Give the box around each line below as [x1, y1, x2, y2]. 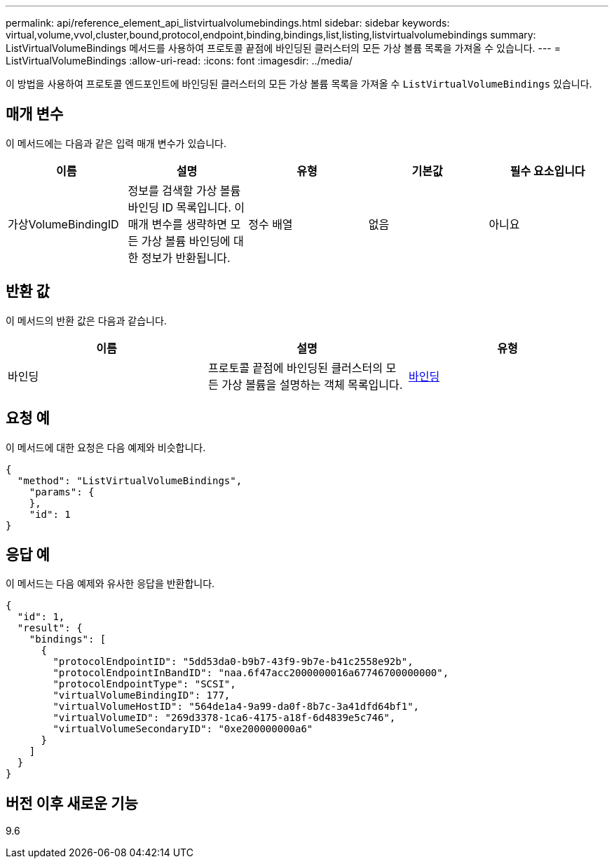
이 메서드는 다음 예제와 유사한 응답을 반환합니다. [6, 577, 215, 590]
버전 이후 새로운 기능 [6, 794, 138, 812]
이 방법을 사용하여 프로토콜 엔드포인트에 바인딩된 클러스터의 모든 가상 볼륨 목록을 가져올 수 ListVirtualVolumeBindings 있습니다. [6, 78, 592, 90]
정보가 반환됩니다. [141, 250, 231, 265]
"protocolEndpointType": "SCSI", [53, 678, 236, 690]
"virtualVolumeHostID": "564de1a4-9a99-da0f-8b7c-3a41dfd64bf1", [53, 701, 420, 713]
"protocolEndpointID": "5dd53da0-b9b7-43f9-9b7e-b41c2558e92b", [53, 656, 414, 668]
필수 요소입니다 [510, 163, 585, 178]
